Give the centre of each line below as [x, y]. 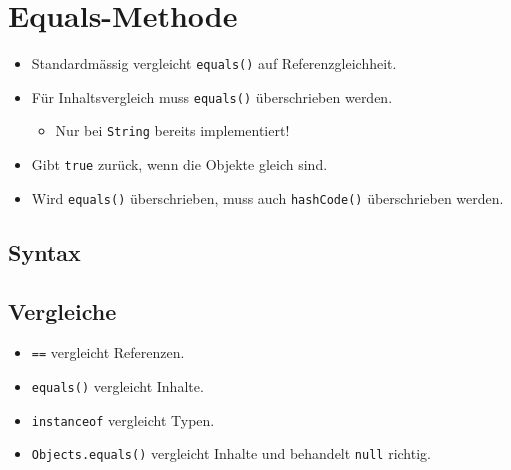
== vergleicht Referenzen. [108, 352]
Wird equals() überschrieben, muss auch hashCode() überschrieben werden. [267, 197]
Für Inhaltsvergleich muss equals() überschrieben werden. [212, 96]
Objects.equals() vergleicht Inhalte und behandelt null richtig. [231, 453]
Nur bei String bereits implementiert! [172, 130]
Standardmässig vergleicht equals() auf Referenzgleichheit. [214, 63]
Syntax [44, 251]
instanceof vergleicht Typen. [123, 419]
